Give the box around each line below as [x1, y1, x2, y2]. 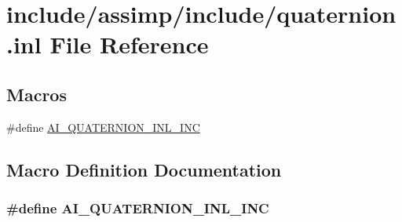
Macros [6, 82, 67, 106]
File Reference [49, 28, 209, 60]
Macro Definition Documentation [6, 157, 282, 181]
